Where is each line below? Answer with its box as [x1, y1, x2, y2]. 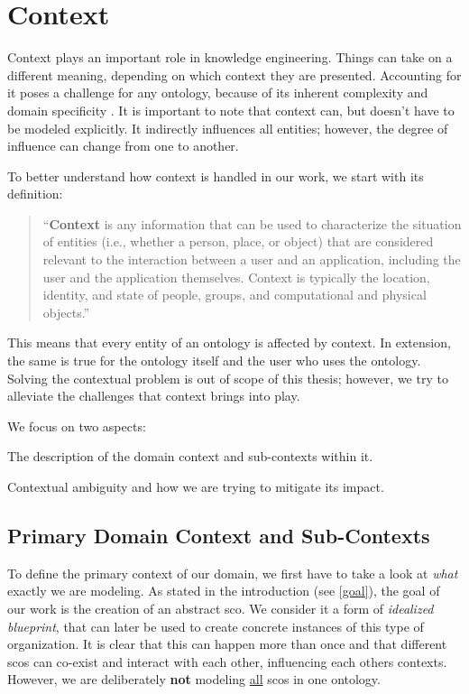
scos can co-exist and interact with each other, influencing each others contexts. [7, 652, 447, 671]
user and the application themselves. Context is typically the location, [42, 267, 430, 286]
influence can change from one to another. [7, 136, 239, 155]
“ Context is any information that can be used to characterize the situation [42, 214, 462, 233]
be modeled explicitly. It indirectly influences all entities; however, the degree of [7, 118, 448, 137]
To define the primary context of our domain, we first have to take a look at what [7, 563, 458, 582]
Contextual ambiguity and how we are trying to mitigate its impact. [7, 477, 384, 495]
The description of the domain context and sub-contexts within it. [7, 447, 373, 466]
